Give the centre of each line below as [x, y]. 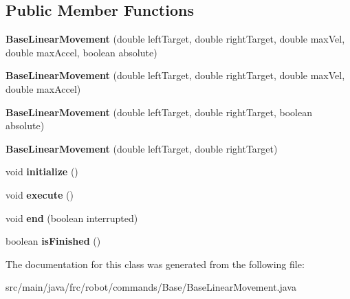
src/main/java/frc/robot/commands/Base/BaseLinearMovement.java [151, 287]
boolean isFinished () [53, 241]
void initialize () [42, 171]
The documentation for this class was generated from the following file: [155, 264]
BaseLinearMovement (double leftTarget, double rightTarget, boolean [159, 112]
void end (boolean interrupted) [72, 218]
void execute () [40, 194]
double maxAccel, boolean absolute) [81, 52]
